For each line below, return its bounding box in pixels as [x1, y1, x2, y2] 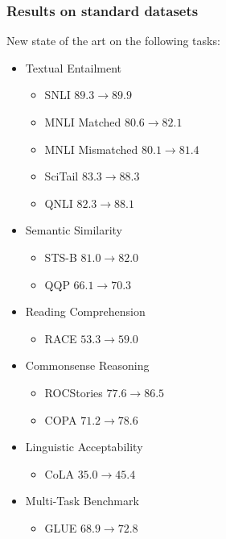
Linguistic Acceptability [25, 438, 143, 455]
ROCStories [44, 384, 103, 400]
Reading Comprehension [25, 303, 146, 320]
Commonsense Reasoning [25, 357, 150, 374]
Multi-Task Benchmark [25, 492, 139, 509]
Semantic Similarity [25, 222, 123, 238]
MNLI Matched [44, 114, 121, 130]
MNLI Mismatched [44, 140, 138, 157]
